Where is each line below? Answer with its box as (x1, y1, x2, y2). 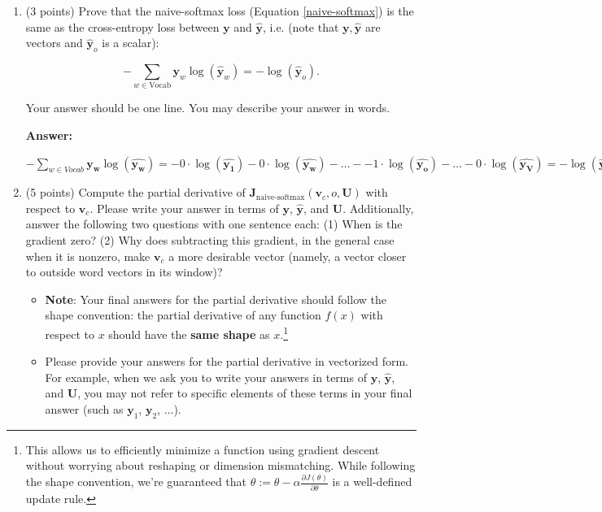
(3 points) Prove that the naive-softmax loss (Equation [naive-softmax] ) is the (25, 2, 414, 19)
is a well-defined (332, 473, 412, 490)
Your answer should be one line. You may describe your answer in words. (25, 99, 390, 116)
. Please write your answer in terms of (89, 199, 279, 216)
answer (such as (45, 401, 124, 418)
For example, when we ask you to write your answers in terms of (45, 368, 367, 385)
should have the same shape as (108, 325, 270, 342)
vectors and (25, 34, 83, 51)
